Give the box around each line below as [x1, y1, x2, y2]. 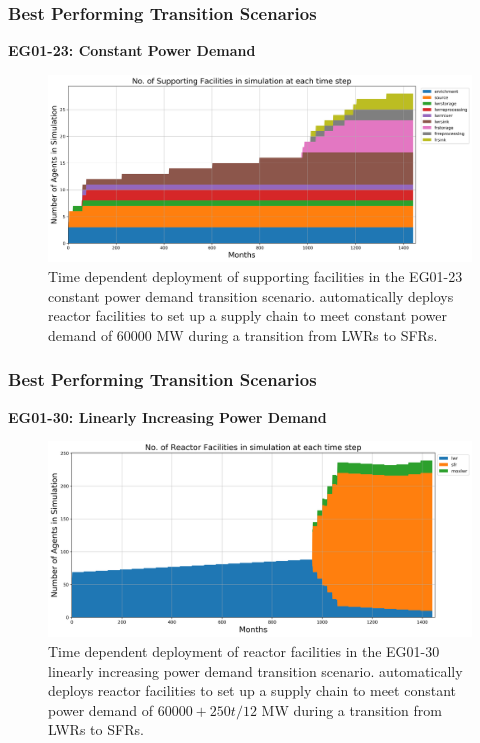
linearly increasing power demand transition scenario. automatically [48, 660, 463, 681]
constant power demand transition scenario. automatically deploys [48, 285, 454, 306]
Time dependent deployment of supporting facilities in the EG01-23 [48, 265, 463, 286]
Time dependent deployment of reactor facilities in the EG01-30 [48, 641, 440, 662]
